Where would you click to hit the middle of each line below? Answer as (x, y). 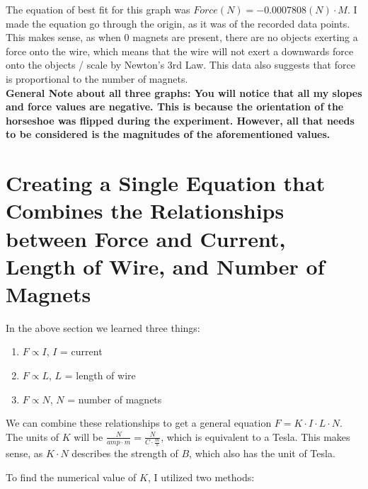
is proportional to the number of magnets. (97, 78)
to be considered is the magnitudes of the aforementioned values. (168, 134)
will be (88, 436)
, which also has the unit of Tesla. (262, 453)
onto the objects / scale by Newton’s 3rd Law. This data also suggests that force (180, 65)
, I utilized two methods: (201, 477)
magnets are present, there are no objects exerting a (245, 37)
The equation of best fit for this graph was (98, 9)
